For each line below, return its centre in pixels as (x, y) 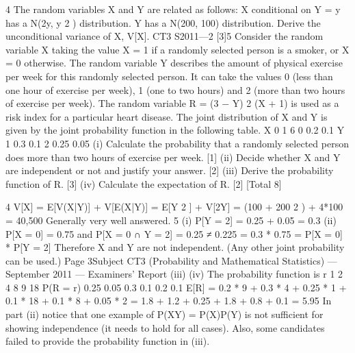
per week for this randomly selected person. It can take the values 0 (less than (169, 76)
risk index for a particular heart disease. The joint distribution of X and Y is (167, 116)
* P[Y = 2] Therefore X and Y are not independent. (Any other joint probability (175, 247)
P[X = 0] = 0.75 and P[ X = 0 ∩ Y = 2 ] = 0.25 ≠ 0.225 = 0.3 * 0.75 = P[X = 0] (174, 233)
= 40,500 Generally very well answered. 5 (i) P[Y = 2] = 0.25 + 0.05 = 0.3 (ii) (171, 220)
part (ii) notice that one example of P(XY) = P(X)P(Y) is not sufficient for (165, 314)
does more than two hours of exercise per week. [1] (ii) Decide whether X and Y (173, 157)
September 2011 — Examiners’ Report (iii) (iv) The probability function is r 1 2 (174, 274)
